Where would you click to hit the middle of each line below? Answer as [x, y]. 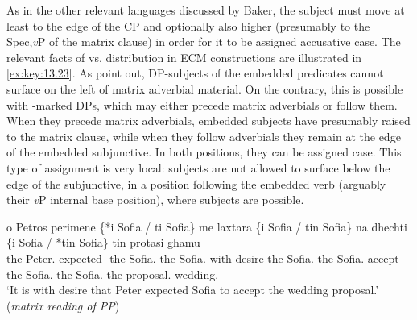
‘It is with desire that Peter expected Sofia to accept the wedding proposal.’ [193, 290]
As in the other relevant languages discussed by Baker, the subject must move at [206, 10]
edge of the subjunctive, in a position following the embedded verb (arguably [196, 183]
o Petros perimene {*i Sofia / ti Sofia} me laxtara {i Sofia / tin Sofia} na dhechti [207, 226]
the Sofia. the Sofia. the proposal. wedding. [113, 274]
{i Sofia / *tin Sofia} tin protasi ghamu [103, 242]
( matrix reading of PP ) [63, 305]
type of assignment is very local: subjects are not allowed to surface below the [198, 167]
